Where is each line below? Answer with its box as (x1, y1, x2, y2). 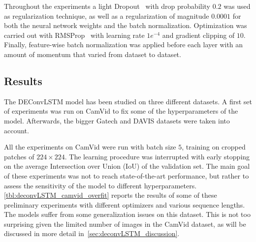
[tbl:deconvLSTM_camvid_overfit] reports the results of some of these (4, 190, 217, 200)
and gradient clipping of (162, 30, 235, 40)
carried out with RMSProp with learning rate (4, 30, 145, 40)
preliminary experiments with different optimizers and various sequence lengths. (4, 199, 245, 210)
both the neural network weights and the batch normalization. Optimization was (4, 20, 247, 30)
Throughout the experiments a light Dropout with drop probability (4, 1, 210, 11)
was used (224, 1, 251, 11)
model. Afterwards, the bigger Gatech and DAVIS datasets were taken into (4, 115, 230, 125)
